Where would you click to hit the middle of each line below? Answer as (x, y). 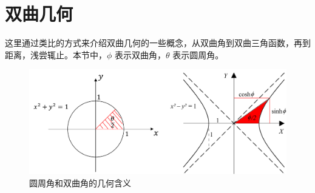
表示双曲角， (141, 54)
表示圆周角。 (198, 54)
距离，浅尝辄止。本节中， (56, 54)
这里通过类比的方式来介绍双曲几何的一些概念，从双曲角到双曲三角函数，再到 (158, 43)
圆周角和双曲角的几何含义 (80, 182)
